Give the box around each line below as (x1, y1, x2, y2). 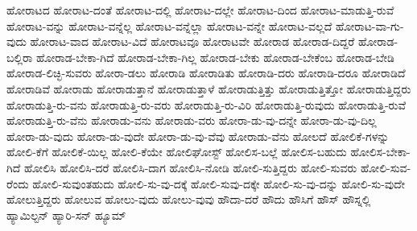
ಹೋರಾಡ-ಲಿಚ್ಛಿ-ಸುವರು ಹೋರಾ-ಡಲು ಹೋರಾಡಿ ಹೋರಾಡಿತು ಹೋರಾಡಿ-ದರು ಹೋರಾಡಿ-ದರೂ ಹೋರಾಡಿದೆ (6, 64, 406, 81)
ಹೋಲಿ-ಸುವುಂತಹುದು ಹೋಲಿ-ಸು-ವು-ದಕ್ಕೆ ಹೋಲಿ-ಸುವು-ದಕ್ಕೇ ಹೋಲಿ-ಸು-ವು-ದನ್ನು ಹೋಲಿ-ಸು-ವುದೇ (32, 175, 405, 192)
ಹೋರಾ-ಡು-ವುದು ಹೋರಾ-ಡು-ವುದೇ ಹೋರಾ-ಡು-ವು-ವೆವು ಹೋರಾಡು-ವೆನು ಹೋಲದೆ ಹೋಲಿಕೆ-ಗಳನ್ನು (6, 127, 390, 144)
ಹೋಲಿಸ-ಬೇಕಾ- (350, 143, 411, 160)
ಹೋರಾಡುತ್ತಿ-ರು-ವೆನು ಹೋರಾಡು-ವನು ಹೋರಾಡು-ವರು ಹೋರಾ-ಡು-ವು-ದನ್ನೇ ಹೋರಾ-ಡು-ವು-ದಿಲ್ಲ (6, 112, 377, 129)
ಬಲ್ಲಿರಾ (6, 48, 33, 65)
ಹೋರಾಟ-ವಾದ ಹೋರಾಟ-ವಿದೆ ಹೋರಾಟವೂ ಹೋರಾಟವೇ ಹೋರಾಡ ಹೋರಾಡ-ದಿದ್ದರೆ (30, 33, 355, 50)
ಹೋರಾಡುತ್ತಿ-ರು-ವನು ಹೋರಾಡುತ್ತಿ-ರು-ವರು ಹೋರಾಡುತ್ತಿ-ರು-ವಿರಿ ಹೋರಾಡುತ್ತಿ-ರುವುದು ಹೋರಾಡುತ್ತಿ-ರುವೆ (6, 96, 406, 113)
